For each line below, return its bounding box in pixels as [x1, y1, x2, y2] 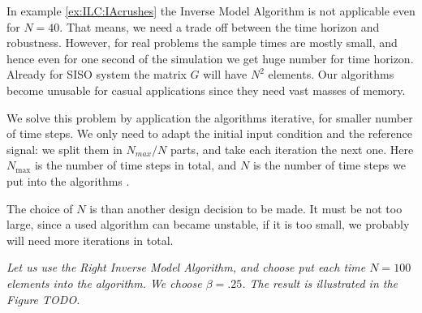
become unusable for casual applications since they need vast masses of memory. [6, 81, 406, 98]
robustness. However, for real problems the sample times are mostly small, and [6, 34, 398, 51]
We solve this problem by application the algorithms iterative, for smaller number [6, 109, 413, 126]
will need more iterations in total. [6, 231, 174, 248]
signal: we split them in [6, 140, 123, 157]
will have [203, 66, 248, 83]
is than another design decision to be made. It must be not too [89, 199, 403, 217]
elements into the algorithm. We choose [6, 274, 202, 291]
